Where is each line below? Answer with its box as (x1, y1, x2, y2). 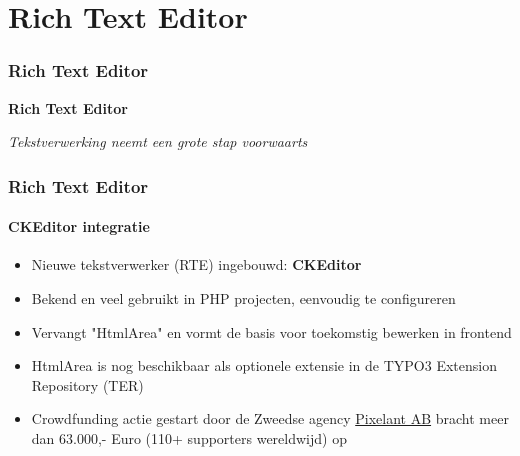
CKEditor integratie (8, 216, 150, 237)
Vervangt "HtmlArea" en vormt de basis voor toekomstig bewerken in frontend (31, 321, 512, 342)
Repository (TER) (31, 374, 144, 395)
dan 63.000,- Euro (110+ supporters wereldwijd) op (31, 427, 347, 448)
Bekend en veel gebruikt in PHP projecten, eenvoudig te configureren (31, 288, 456, 309)
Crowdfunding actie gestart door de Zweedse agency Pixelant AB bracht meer (31, 408, 509, 429)
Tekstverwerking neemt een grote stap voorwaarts (8, 131, 308, 152)
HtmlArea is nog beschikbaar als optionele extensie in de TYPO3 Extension (31, 355, 497, 376)
